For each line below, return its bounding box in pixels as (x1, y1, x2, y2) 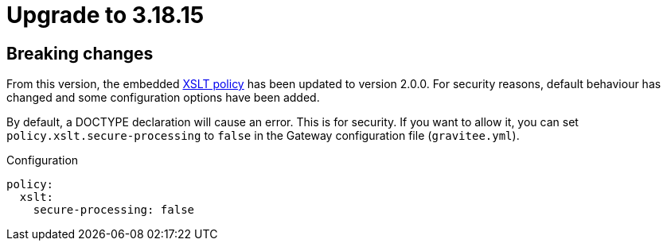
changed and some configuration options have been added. (6, 91, 320, 105)
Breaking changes (6, 43, 154, 64)
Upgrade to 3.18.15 (6, 2, 205, 29)
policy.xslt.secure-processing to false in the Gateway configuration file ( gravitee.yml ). (6, 129, 520, 143)
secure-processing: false (33, 203, 195, 217)
